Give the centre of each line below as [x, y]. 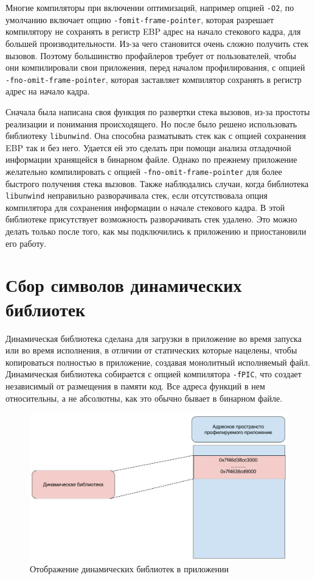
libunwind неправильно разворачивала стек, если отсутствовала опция [137, 195]
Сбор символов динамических [124, 285]
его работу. [26, 243]
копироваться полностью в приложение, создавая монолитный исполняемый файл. [158, 362]
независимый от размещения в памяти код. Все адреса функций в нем [135, 386]
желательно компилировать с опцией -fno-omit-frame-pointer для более [144, 171]
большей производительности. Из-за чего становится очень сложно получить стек [157, 43]
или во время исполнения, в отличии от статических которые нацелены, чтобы [151, 350]
